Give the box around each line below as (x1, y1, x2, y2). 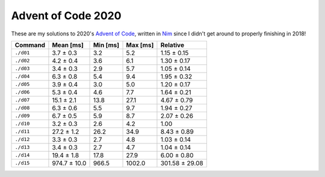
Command (14, 41, 45, 49)
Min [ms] (93, 41, 120, 49)
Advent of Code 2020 (11, 9, 122, 22)
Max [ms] (126, 41, 154, 49)
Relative (160, 41, 185, 49)
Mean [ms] (52, 41, 84, 49)
